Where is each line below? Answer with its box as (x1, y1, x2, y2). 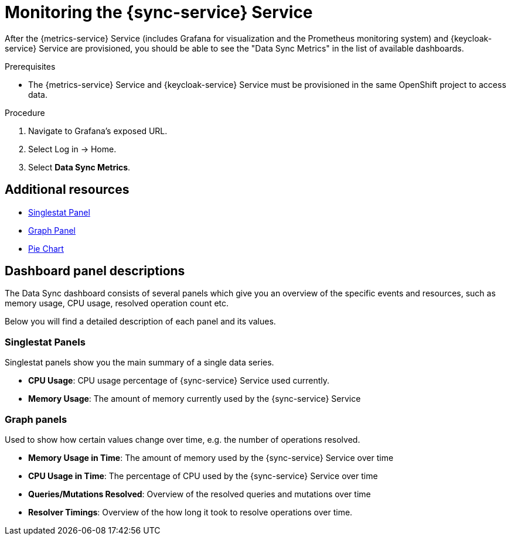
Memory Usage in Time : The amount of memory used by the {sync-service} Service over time (28, 452, 394, 463)
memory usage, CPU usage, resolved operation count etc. (5, 298, 229, 309)
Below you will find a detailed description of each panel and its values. (5, 316, 276, 327)
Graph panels (5, 413, 67, 425)
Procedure (5, 107, 45, 118)
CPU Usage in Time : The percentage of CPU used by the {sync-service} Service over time (28, 470, 378, 481)
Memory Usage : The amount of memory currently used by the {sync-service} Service (28, 394, 361, 404)
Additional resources (5, 182, 130, 197)
